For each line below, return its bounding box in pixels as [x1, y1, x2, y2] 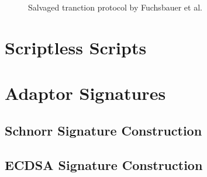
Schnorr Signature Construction [5, 121, 202, 139]
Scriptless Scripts [5, 35, 147, 59]
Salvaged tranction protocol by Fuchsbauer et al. [28, 1, 202, 13]
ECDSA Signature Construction [5, 155, 203, 173]
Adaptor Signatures [5, 81, 166, 105]
